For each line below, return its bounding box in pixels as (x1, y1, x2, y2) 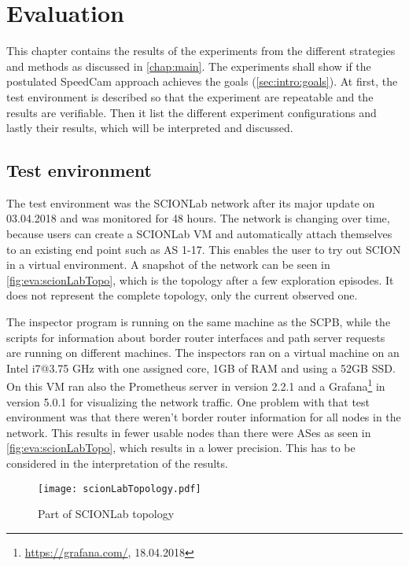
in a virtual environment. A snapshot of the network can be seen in (6, 256, 330, 273)
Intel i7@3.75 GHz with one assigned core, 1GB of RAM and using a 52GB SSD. (6, 359, 396, 376)
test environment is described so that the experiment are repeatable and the (6, 88, 374, 105)
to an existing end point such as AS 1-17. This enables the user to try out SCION (6, 241, 401, 257)
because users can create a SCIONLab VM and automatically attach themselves (6, 226, 392, 242)
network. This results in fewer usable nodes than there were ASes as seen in (6, 424, 371, 440)
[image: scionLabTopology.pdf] (38, 483, 201, 494)
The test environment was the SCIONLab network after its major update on (6, 194, 375, 211)
